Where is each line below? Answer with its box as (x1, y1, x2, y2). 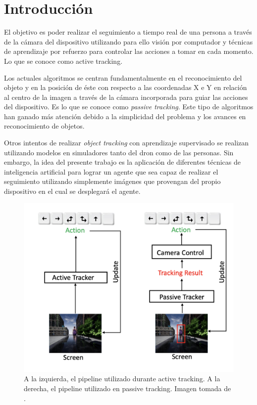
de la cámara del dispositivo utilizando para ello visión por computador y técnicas (4, 36, 253, 46)
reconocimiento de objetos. (4, 121, 85, 131)
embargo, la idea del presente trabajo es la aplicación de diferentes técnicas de (4, 157, 241, 167)
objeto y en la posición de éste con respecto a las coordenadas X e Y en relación (4, 82, 247, 92)
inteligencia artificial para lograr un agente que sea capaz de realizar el (4, 166, 218, 177)
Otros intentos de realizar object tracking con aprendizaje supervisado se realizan (4, 137, 249, 148)
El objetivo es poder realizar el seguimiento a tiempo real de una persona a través (4, 27, 252, 37)
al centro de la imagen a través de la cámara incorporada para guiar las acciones (4, 91, 248, 102)
